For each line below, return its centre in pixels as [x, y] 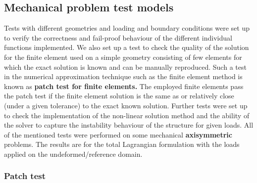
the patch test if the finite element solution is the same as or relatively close [119, 96]
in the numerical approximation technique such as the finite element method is [123, 76]
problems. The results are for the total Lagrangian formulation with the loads [122, 144]
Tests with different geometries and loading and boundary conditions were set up [127, 28]
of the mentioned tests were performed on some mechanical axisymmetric [118, 134]
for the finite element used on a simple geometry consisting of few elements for [123, 57]
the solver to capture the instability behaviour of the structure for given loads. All [129, 125]
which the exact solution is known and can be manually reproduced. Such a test [125, 67]
